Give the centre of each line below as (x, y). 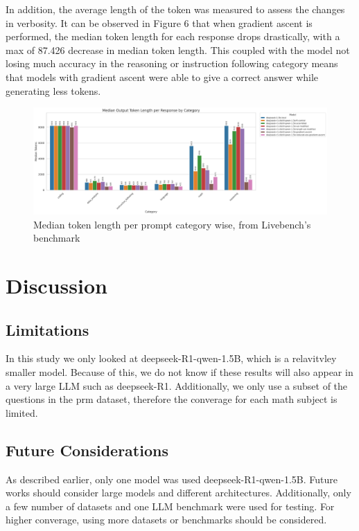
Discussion (56, 285)
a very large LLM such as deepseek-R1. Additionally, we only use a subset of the (177, 385)
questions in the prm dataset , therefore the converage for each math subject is (172, 399)
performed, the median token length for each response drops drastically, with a (173, 36)
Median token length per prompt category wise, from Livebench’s (172, 224)
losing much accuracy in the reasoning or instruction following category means (172, 63)
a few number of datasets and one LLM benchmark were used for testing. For (170, 506)
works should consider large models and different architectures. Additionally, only (178, 493)
